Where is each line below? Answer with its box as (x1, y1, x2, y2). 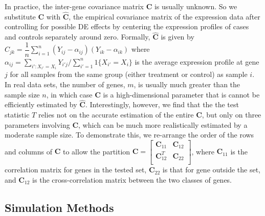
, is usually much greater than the (134, 78, 240, 89)
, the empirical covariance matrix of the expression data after (69, 11, 260, 22)
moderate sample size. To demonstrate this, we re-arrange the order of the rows (5, 129, 254, 140)
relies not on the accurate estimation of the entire (38, 109, 194, 120)
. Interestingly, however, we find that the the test (85, 99, 239, 110)
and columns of (5, 146, 53, 156)
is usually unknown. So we (154, 1, 237, 11)
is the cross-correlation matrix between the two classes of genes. (32, 174, 232, 185)
